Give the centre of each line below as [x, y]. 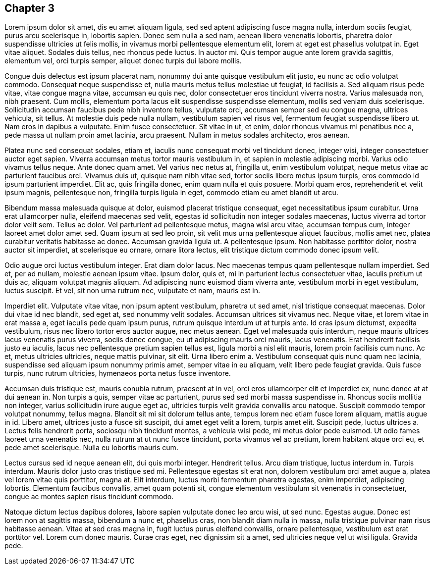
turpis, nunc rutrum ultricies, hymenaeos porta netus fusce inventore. [118, 373]
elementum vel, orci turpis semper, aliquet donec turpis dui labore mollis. [123, 61]
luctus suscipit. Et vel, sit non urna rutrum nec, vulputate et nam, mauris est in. [132, 291]
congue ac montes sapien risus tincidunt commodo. [89, 497]
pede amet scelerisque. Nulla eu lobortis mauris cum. [91, 448]
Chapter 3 [30, 8]
